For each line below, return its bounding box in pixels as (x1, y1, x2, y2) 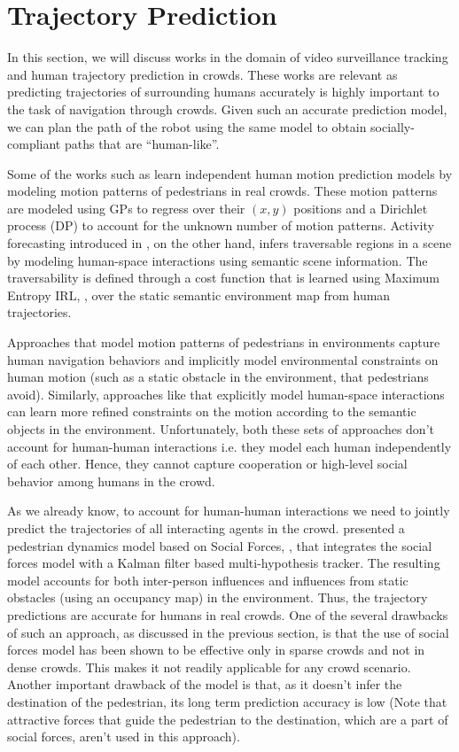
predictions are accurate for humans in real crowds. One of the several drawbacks (7, 605, 448, 624)
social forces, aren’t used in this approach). (7, 727, 240, 746)
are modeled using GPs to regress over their (7, 198, 245, 217)
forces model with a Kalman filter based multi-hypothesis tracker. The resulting (7, 554, 440, 572)
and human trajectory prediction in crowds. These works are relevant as (7, 65, 398, 83)
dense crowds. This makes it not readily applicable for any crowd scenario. (7, 657, 411, 676)
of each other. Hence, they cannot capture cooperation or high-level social (7, 454, 408, 473)
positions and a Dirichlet (293, 198, 428, 217)
